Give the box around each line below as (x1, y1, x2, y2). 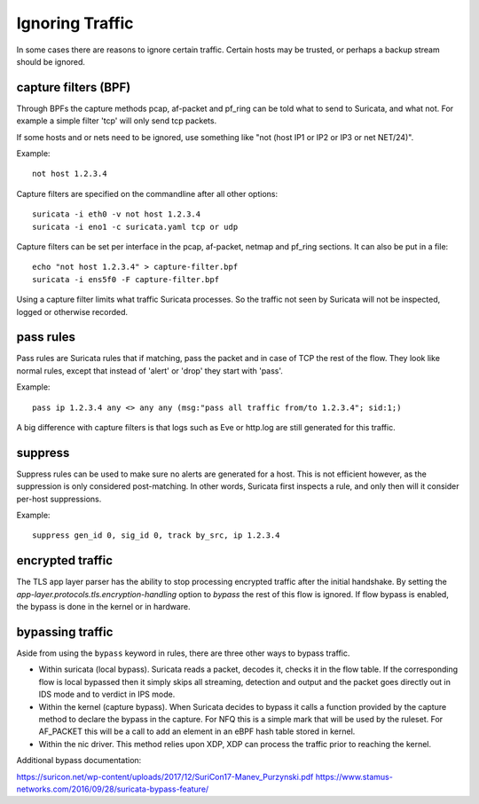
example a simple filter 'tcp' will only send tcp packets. (16, 115, 217, 126)
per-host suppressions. (16, 493, 102, 504)
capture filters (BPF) (16, 80, 131, 95)
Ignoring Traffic (16, 13, 134, 33)
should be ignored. (16, 56, 86, 67)
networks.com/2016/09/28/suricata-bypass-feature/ (16, 784, 209, 794)
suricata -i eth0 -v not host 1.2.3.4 (32, 209, 201, 219)
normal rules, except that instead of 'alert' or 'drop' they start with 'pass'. (16, 365, 284, 376)
